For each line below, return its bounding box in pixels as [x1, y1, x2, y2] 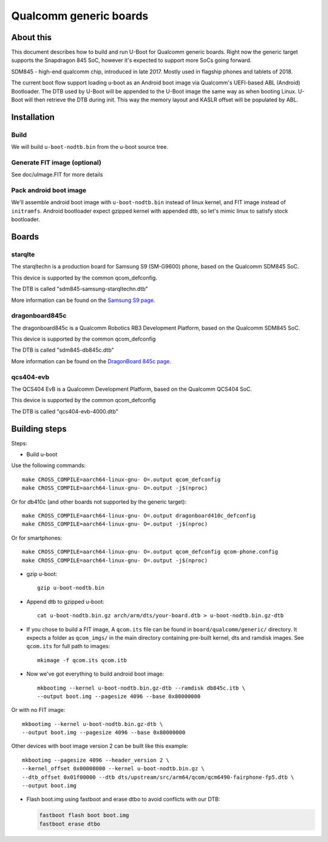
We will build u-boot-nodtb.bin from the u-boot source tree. [11, 143, 168, 151]
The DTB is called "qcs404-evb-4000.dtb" [11, 408, 118, 415]
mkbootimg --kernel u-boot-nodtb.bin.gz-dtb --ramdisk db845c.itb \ [37, 684, 245, 691]
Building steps [11, 423, 67, 434]
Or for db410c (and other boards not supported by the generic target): [11, 498, 186, 505]
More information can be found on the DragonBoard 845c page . [11, 357, 171, 365]
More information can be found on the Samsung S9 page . [11, 296, 155, 304]
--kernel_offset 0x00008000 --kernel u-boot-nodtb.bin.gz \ [22, 765, 205, 772]
